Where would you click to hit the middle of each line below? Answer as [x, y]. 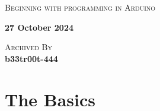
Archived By [28, 47]
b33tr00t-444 [31, 58]
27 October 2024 [39, 27]
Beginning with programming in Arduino [80, 7]
